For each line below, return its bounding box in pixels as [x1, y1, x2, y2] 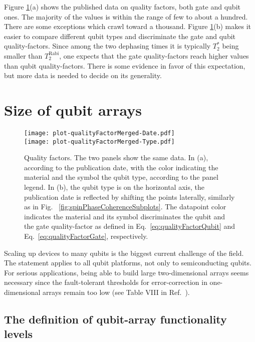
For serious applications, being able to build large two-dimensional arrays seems [4, 267, 249, 277]
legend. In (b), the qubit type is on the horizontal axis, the [24, 181, 204, 192]
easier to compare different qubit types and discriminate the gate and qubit [4, 31, 235, 41]
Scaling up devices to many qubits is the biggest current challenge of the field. [4, 247, 244, 258]
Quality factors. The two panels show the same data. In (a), [24, 152, 208, 163]
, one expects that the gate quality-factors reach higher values [59, 50, 249, 61]
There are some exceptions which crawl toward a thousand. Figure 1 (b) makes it [4, 21, 251, 32]
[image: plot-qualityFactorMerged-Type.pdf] [24, 138, 175, 145]
